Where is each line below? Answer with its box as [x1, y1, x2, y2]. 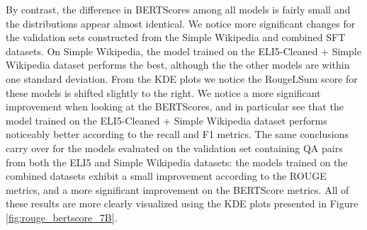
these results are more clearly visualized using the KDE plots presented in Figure [6, 196, 358, 211]
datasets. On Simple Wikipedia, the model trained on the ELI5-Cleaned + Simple [6, 43, 361, 58]
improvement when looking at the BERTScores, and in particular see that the [6, 99, 344, 114]
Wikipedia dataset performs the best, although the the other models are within [6, 57, 350, 72]
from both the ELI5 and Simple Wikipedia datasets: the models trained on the [6, 154, 348, 169]
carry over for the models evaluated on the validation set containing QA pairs [6, 140, 343, 155]
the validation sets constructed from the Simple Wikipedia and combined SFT [6, 30, 346, 45]
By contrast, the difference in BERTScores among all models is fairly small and [6, 2, 351, 16]
